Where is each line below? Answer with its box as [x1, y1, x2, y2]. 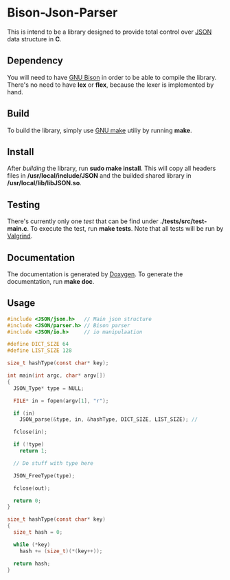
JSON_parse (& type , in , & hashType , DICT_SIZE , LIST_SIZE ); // [19, 416, 198, 423]
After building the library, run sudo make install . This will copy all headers [7, 164, 216, 173]
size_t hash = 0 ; [13, 529, 63, 536]
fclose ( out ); [13, 484, 51, 492]
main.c [7, 225, 27, 233]
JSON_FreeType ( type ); [13, 472, 76, 479]
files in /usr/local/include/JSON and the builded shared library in [7, 172, 192, 180]
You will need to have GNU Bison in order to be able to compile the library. [7, 73, 217, 81]
